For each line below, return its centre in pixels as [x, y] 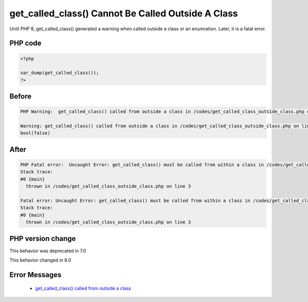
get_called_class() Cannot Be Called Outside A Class [124, 13]
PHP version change [43, 238]
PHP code [25, 43]
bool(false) [35, 133]
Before [21, 97]
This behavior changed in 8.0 [40, 260]
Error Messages [35, 275]
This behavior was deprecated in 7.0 [48, 251]
